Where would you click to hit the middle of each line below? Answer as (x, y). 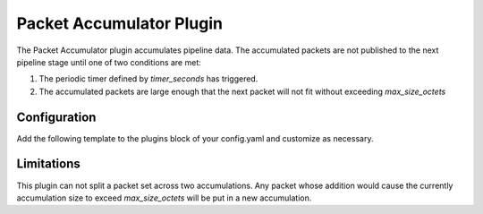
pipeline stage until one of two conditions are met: (109, 62)
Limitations (48, 164)
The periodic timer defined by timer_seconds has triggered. (148, 79)
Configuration (56, 117)
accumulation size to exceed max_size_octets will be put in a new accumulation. (164, 198)
